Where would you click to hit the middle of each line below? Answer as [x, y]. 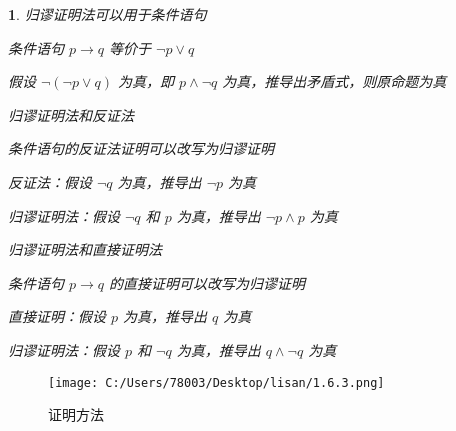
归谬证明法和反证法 [71, 114]
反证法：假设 [50, 181]
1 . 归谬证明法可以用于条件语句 [107, 14]
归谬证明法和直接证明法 [85, 249]
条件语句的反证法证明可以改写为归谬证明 [141, 148]
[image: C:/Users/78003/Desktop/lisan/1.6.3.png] [216, 382]
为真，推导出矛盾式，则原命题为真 [334, 81]
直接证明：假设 [57, 316]
